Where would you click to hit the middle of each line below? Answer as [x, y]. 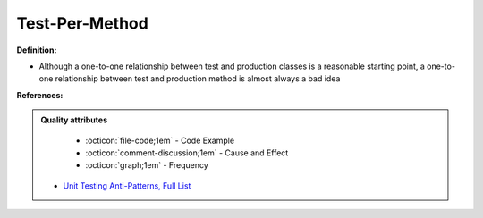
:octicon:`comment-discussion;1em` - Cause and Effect [187, 153]
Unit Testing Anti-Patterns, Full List [127, 185]
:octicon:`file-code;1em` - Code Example [160, 140]
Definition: [37, 50]
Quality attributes [74, 120]
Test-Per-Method [83, 23]
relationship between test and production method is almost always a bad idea [198, 79]
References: [40, 95]
